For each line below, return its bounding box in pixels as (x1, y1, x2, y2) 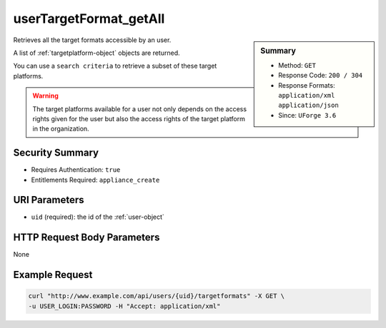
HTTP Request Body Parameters (13, 232, 160, 244)
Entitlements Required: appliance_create (31, 175, 160, 184)
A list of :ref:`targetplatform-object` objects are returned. (13, 48, 180, 57)
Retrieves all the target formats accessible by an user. (13, 36, 172, 44)
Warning (32, 91, 59, 100)
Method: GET (278, 61, 316, 69)
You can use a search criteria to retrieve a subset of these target (13, 61, 217, 71)
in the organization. (32, 125, 89, 133)
